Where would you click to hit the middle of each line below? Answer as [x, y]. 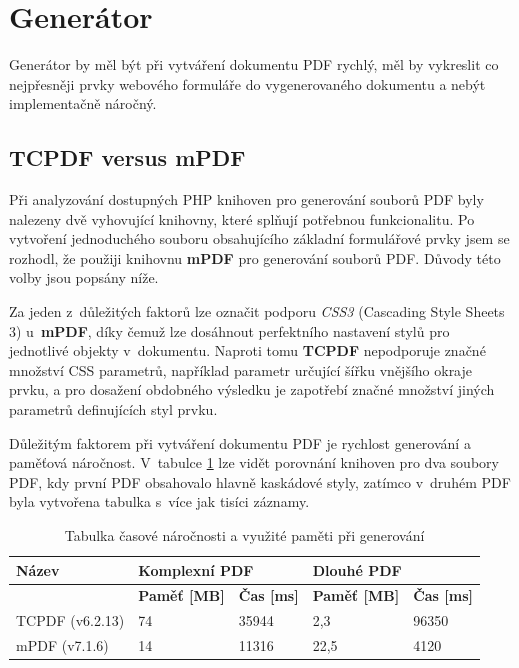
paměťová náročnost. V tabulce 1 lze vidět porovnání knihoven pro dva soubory [254, 462]
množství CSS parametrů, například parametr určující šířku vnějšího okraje [241, 369]
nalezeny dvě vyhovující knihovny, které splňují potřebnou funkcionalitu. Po [242, 218]
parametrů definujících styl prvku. [113, 409]
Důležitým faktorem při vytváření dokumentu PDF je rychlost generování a [240, 442]
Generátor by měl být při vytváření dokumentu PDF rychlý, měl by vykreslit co [254, 64]
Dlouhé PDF [357, 569]
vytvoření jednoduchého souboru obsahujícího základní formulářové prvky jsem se [259, 238]
